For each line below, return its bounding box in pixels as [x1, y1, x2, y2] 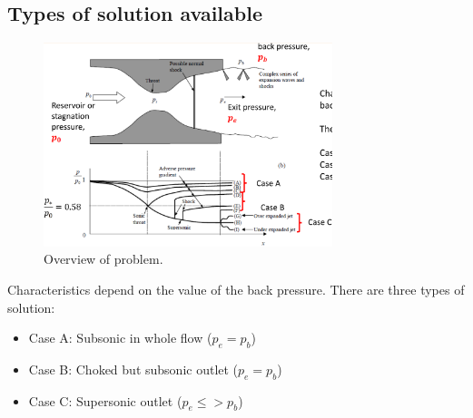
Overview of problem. [44, 249, 163, 268]
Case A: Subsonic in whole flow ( [28, 328, 212, 347]
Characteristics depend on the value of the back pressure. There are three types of [7, 279, 465, 298]
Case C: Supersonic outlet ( [28, 391, 182, 410]
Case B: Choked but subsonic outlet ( [28, 359, 239, 378]
